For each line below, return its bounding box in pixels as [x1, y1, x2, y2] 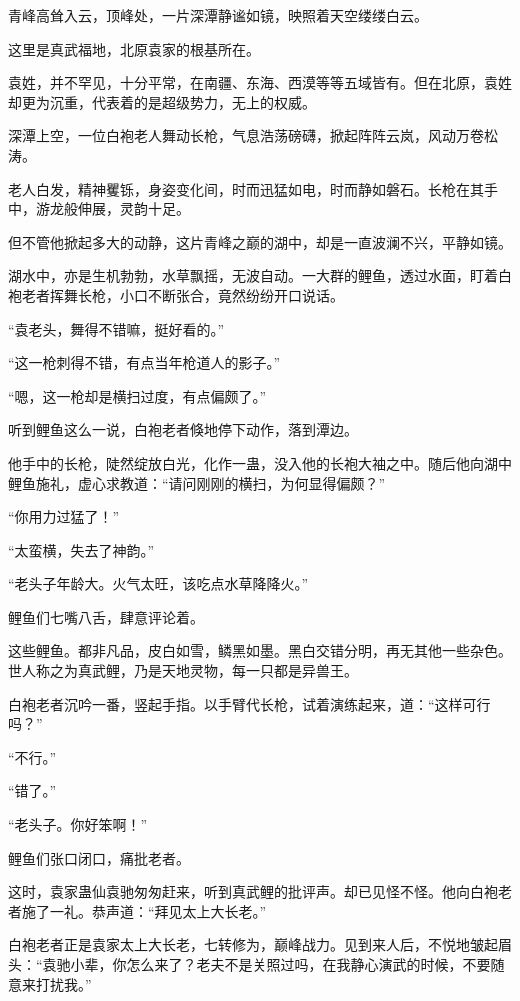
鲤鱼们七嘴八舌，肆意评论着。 [8, 606, 204, 627]
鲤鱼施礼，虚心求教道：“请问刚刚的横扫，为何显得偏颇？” [8, 472, 386, 493]
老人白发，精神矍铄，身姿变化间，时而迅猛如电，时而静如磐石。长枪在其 [8, 178, 484, 199]
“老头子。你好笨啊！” [8, 814, 148, 835]
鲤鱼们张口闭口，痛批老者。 [8, 847, 190, 868]
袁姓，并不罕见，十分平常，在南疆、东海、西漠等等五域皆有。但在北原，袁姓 [8, 72, 512, 93]
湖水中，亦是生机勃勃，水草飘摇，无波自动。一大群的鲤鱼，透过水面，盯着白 [8, 265, 512, 286]
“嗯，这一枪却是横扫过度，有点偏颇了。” [8, 385, 267, 406]
